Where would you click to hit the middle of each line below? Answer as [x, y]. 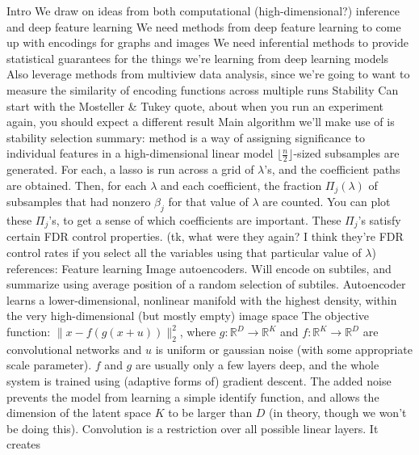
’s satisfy [379, 220]
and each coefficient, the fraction [241, 185]
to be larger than [210, 413]
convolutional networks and [74, 349]
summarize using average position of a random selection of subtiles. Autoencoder [206, 284]
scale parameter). [49, 365]
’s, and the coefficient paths [332, 169]
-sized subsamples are [346, 153]
